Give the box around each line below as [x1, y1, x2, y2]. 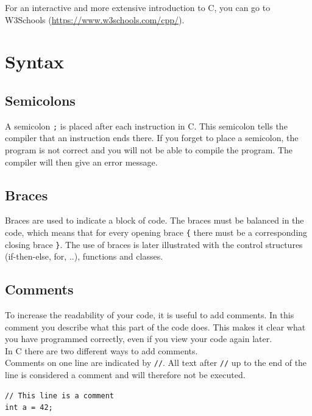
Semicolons [5, 90, 76, 109]
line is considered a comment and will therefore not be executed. [5, 368, 246, 381]
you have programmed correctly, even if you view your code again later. [5, 332, 272, 345]
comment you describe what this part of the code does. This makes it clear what [5, 320, 306, 333]
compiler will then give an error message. [5, 155, 158, 168]
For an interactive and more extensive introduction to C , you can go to [5, 1, 271, 13]
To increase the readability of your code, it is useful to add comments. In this [5, 308, 294, 321]
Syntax [5, 49, 65, 74]
